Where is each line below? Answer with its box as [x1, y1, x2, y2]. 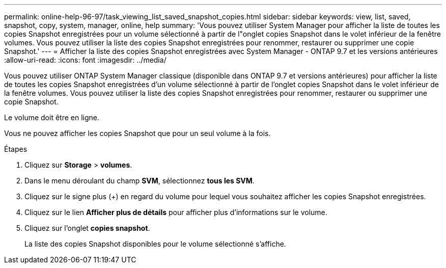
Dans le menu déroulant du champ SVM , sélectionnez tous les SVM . [24, 176, 255, 185]
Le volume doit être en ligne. [4, 113, 99, 122]
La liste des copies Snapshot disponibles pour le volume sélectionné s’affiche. [24, 239, 286, 248]
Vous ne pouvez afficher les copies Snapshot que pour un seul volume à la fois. [4, 129, 271, 138]
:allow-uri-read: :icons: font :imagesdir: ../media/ [4, 56, 166, 64]
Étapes [4, 145, 27, 153]
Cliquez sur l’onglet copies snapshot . [24, 224, 150, 232]
